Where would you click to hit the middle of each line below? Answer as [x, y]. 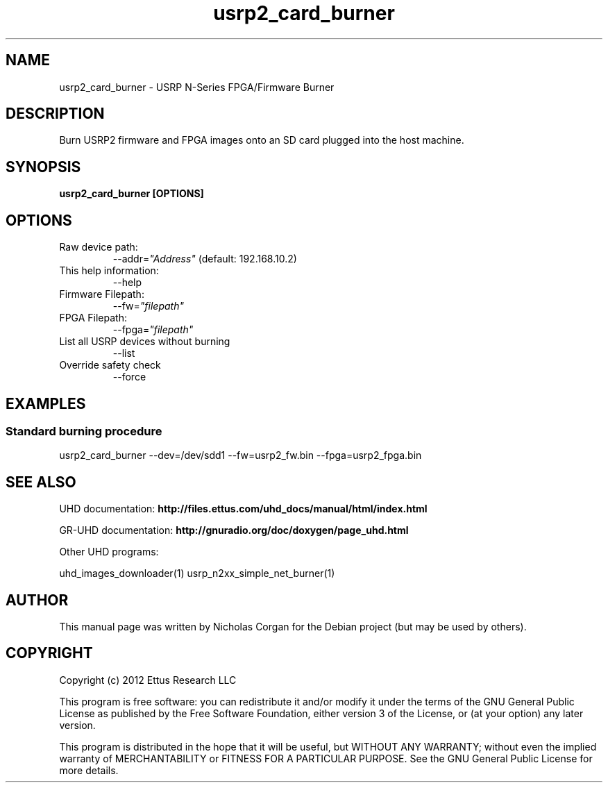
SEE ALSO [41, 482]
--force [129, 377]
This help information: [109, 271]
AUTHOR [37, 600]
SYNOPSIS [43, 167]
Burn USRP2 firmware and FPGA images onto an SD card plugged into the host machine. [262, 140]
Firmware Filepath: [102, 294]
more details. [89, 770]
